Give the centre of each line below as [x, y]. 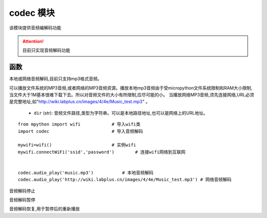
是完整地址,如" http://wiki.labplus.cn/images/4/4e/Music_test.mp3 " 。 [80, 102]
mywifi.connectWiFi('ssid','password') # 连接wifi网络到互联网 [102, 152]
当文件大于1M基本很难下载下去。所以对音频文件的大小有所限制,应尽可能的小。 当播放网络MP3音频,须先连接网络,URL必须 [132, 95]
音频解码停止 [22, 191]
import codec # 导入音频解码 [81, 131]
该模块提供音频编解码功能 [35, 28]
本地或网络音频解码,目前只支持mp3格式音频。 [56, 79]
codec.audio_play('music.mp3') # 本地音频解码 [86, 173]
